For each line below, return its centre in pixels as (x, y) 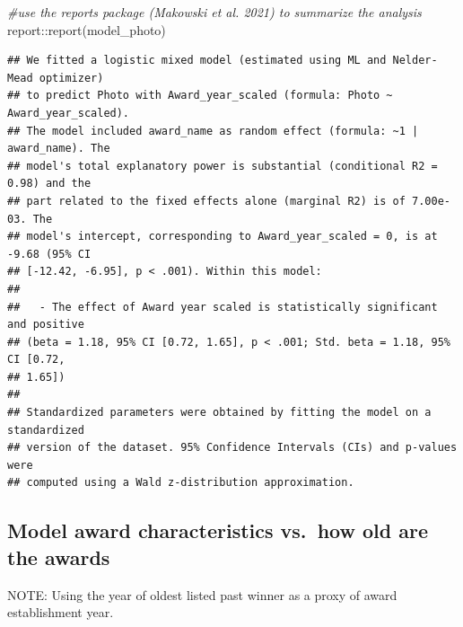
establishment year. (61, 612)
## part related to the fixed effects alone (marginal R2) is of (206, 201)
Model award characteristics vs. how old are (218, 530)
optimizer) (71, 78)
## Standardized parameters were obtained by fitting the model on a (219, 413)
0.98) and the (49, 184)
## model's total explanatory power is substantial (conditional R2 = (223, 166)
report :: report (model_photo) (87, 29)
